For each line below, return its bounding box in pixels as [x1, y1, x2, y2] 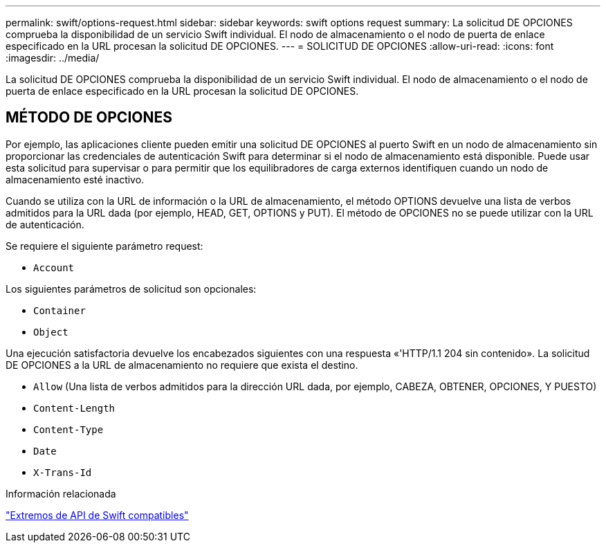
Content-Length [33, 402, 116, 414]
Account [33, 262, 75, 273]
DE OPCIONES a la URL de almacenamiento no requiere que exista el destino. [6, 358, 358, 371]
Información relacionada [6, 487, 116, 500]
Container [33, 304, 86, 316]
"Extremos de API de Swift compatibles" [6, 509, 189, 521]
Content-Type [33, 423, 104, 435]
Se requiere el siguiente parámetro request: [6, 239, 203, 252]
